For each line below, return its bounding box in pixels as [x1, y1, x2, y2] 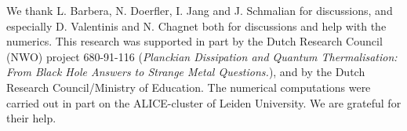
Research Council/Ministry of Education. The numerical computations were [6, 78, 371, 95]
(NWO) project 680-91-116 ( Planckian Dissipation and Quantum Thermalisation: [6, 48, 398, 64]
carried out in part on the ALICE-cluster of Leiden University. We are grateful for [6, 94, 402, 111]
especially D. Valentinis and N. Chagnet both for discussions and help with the [6, 17, 387, 34]
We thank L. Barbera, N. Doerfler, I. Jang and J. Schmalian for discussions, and [6, 2, 393, 18]
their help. [6, 110, 56, 126]
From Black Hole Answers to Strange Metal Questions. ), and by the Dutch [6, 64, 365, 80]
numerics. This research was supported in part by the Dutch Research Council [6, 33, 383, 49]
